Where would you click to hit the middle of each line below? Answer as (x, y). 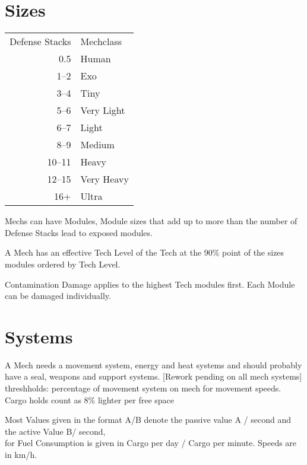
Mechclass (101, 42)
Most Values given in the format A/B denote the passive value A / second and (148, 420)
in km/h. (21, 454)
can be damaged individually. (58, 296)
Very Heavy (105, 179)
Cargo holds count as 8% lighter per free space (90, 399)
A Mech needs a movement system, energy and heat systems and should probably (153, 364)
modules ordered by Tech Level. (63, 264)
